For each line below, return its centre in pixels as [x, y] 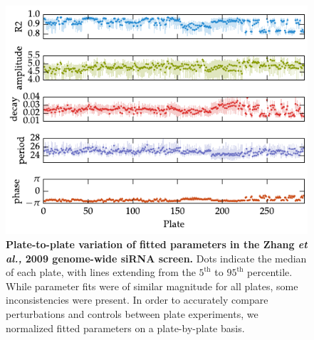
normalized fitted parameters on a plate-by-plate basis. [125, 328]
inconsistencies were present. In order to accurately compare [137, 300]
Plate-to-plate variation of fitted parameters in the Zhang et [157, 244]
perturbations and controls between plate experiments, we [132, 313]
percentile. [270, 272]
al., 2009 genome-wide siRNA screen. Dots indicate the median [156, 258]
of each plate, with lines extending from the [101, 272]
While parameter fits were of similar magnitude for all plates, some [152, 286]
